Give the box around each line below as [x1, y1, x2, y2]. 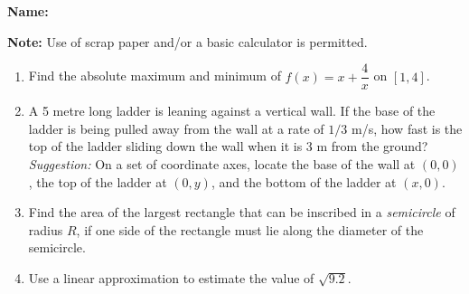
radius [28, 220, 63, 239]
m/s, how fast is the [351, 119, 463, 138]
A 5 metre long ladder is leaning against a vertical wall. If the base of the [28, 101, 436, 120]
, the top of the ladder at [28, 172, 167, 191]
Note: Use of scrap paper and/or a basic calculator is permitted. [7, 32, 368, 51]
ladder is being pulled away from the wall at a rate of [28, 119, 324, 138]
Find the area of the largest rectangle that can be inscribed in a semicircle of [28, 203, 455, 222]
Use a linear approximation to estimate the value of [28, 269, 314, 287]
